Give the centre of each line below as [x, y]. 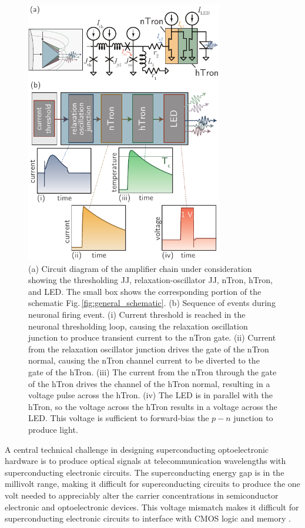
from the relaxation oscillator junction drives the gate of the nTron [149, 349]
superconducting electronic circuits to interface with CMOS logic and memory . [148, 518]
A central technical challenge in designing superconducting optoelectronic [137, 449]
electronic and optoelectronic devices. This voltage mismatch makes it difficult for [152, 507]
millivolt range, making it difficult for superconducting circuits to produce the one [152, 484]
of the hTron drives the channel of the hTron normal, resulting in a [149, 383]
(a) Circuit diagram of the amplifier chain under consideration [140, 268]
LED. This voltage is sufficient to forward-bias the [119, 418]
